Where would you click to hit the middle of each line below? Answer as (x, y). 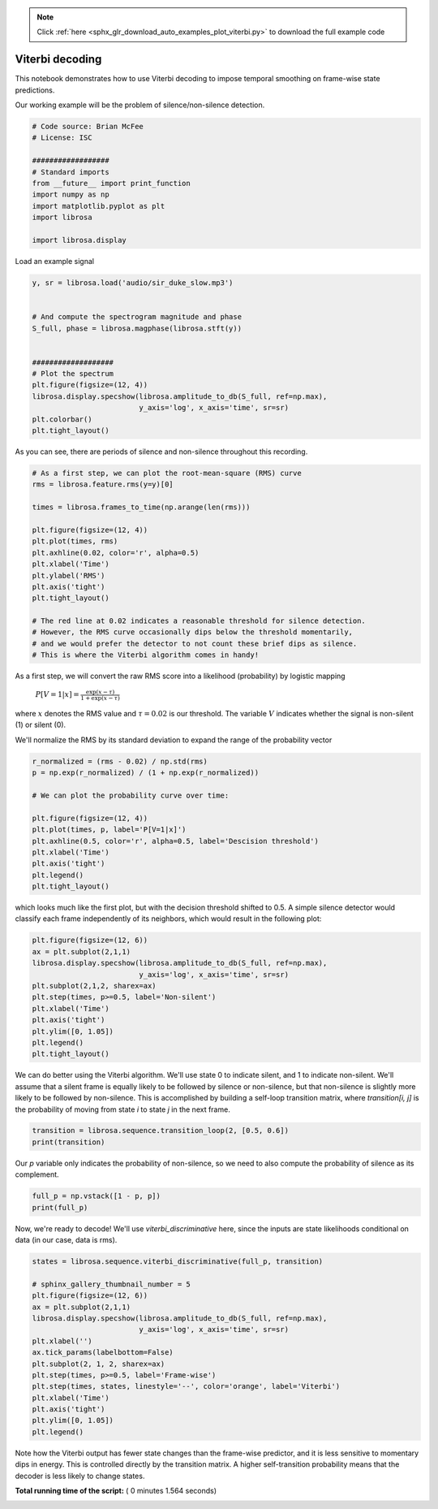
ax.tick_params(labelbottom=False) (103, 1353)
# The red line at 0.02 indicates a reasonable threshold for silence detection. (199, 621)
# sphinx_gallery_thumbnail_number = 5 (111, 1284)
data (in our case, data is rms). (66, 1240)
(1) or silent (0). (41, 725)
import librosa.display (79, 240)
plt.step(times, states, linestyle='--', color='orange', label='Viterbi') (186, 1386)
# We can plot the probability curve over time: (131, 795)
